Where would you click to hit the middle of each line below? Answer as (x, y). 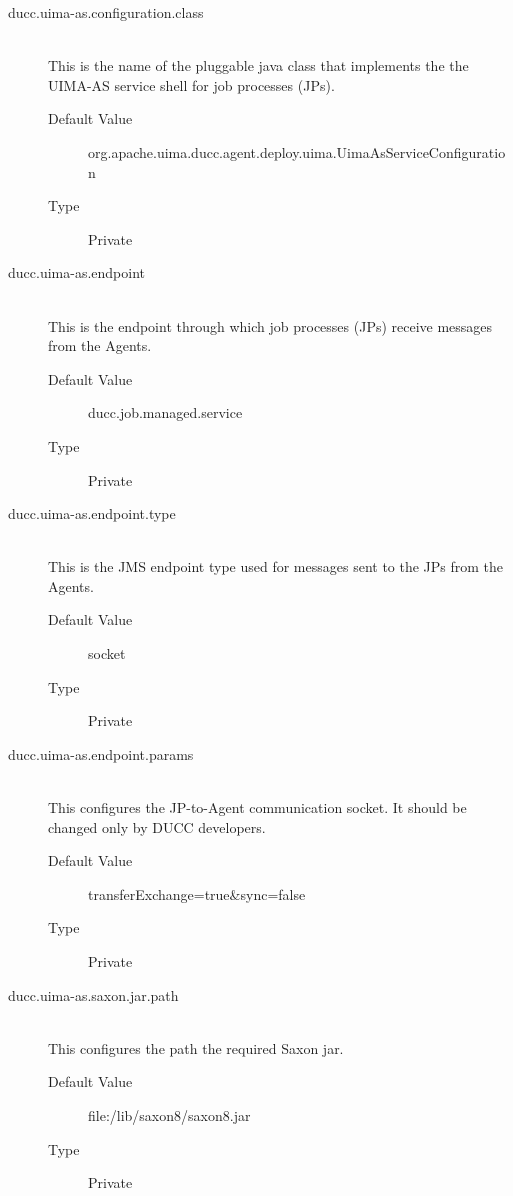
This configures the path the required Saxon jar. (196, 1047)
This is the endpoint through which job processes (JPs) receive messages (270, 325)
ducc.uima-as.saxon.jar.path (93, 994)
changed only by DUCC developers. (157, 826)
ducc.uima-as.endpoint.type (92, 513)
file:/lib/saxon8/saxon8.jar (169, 1114)
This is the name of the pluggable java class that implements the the (258, 65)
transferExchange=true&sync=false (197, 893)
